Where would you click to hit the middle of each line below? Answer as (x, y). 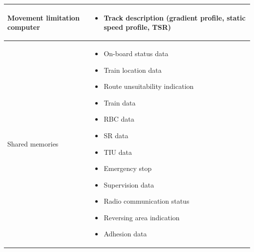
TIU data (118, 152)
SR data (116, 135)
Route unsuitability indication (149, 86)
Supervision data (129, 184)
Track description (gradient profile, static (175, 17)
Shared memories (33, 143)
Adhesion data (125, 234)
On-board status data (136, 53)
